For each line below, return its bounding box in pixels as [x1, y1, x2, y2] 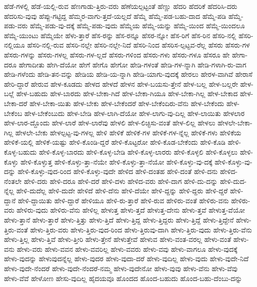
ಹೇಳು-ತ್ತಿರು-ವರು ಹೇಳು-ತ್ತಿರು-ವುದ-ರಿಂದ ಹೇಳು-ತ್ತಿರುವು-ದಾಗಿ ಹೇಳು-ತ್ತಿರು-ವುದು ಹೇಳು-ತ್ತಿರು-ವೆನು [30, 224, 252, 234]
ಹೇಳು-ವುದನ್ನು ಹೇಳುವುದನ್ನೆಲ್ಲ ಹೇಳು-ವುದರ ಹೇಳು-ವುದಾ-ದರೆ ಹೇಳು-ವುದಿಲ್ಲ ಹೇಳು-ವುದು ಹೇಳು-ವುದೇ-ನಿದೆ [4, 253, 249, 264]
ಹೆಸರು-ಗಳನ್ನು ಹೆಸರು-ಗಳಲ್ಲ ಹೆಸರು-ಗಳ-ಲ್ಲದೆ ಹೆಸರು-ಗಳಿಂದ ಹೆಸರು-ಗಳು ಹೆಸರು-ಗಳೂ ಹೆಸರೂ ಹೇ [4, 49, 230, 59]
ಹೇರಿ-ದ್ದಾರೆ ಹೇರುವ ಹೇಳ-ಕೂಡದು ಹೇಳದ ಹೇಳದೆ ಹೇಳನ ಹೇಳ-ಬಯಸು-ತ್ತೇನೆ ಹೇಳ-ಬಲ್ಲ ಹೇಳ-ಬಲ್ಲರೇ [4, 78, 238, 89]
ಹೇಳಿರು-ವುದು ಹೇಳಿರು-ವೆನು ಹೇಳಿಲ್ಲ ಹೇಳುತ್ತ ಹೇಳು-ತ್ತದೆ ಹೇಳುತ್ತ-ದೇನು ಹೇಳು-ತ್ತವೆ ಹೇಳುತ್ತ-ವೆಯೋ [16, 205, 245, 215]
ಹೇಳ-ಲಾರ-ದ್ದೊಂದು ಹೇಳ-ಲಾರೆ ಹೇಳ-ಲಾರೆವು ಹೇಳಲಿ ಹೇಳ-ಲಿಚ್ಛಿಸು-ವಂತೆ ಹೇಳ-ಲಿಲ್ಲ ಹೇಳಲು [4, 117, 215, 128]
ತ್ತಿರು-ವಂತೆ [4, 224, 28, 234]
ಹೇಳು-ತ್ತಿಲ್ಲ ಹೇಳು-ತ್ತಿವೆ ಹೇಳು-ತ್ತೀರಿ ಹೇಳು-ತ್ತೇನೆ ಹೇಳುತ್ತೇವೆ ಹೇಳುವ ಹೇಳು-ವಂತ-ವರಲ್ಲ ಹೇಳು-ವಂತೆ [4, 234, 231, 244]
